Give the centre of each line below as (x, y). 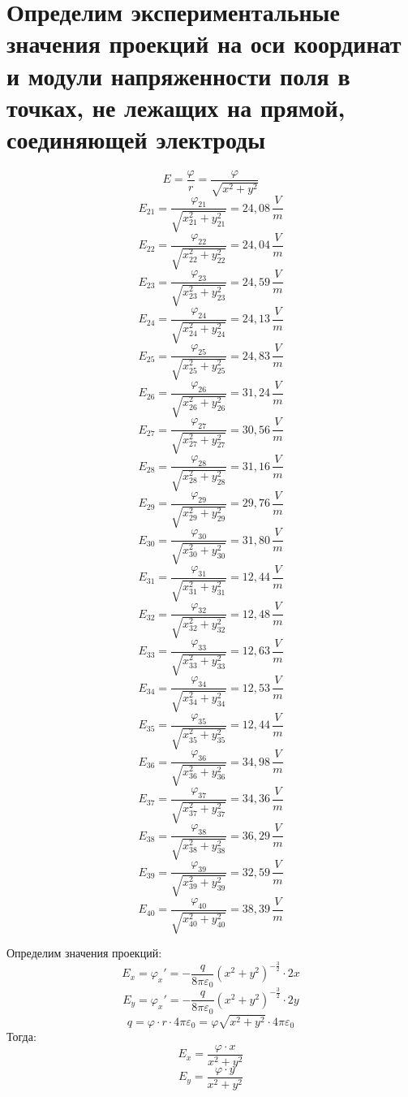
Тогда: (21, 1036)
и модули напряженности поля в (178, 75)
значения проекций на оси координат (204, 43)
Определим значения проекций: (84, 953)
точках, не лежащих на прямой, (176, 107)
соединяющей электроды (136, 138)
